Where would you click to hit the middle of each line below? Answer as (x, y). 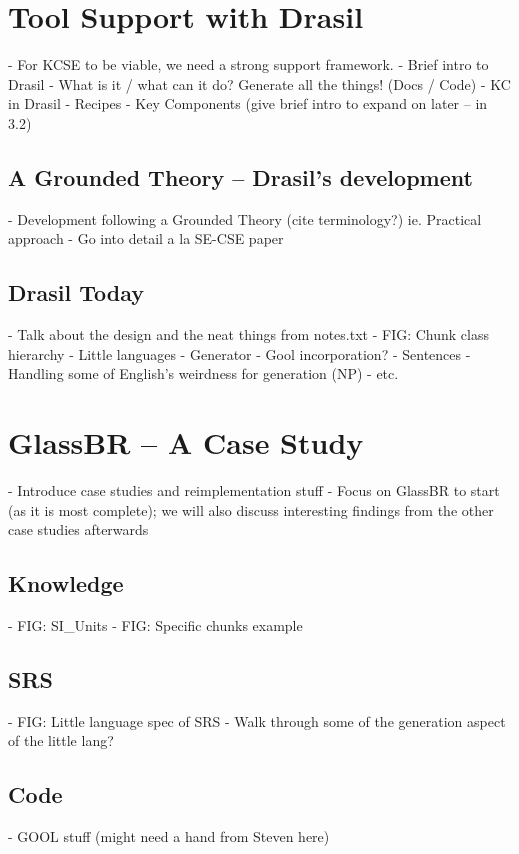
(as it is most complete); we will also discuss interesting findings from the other (251, 509)
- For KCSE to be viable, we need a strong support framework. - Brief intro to (248, 64)
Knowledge (66, 583)
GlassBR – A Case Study (186, 442)
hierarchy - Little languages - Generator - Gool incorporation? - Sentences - (239, 353)
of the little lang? (61, 740)
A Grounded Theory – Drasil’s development (240, 176)
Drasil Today (76, 292)
